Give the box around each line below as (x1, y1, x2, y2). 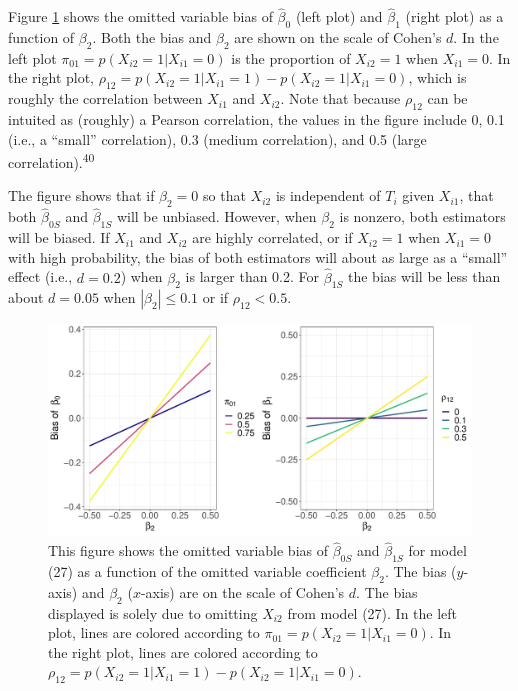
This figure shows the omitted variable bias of (48, 540, 328, 561)
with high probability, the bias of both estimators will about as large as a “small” (8, 246, 508, 267)
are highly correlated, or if (192, 227, 353, 248)
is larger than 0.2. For (185, 266, 320, 287)
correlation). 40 (8, 149, 95, 172)
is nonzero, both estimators (339, 206, 506, 227)
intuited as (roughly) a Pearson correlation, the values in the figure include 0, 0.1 (8, 109, 505, 129)
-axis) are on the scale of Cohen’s (140, 581, 345, 602)
